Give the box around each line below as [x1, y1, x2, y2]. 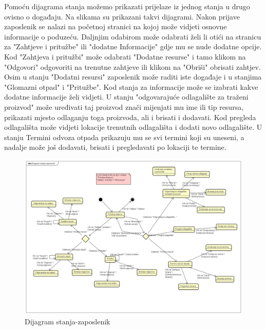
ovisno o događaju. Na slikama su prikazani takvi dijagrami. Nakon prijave [4, 11, 240, 22]
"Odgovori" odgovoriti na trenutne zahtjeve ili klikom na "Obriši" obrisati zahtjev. [4, 61, 261, 72]
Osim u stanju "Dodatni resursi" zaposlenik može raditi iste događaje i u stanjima [4, 71, 262, 82]
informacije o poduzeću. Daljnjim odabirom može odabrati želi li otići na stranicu [4, 31, 261, 42]
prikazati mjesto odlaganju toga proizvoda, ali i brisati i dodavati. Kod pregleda [4, 111, 256, 122]
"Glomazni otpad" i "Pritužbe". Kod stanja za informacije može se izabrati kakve [4, 81, 258, 92]
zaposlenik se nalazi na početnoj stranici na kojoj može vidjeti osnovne [4, 21, 227, 32]
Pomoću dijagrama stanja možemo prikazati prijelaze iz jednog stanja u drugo [4, 1, 250, 11]
